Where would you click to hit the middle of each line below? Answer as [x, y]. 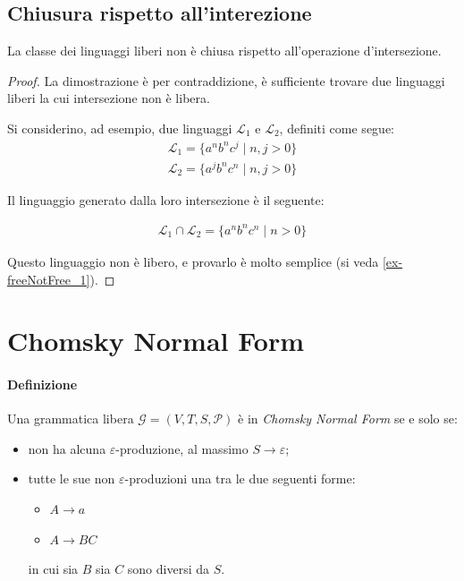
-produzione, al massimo [182, 448]
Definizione [42, 384]
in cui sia [53, 569]
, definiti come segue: [337, 128]
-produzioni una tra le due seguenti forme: [240, 478]
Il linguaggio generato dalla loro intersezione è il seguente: [166, 199]
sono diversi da [169, 569]
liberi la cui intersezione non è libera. [109, 98]
